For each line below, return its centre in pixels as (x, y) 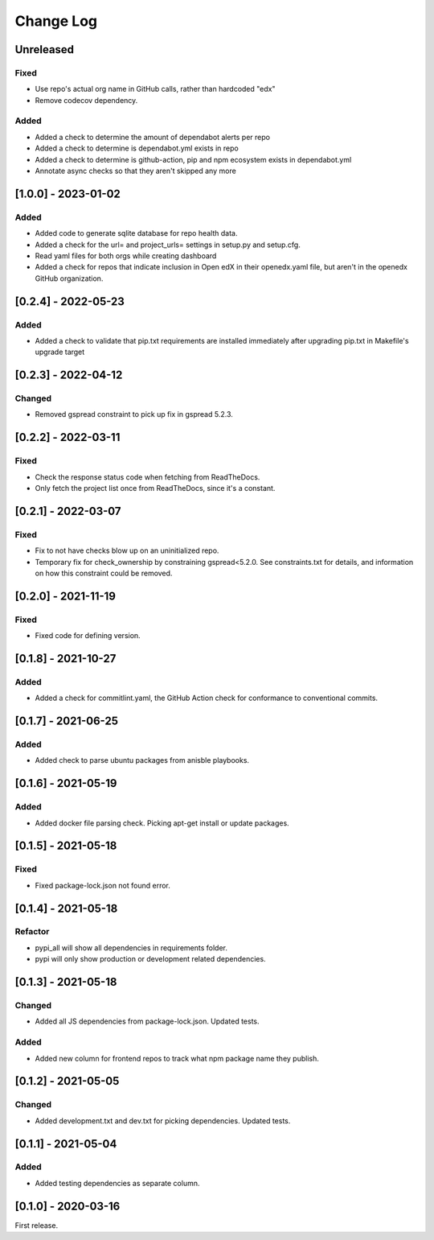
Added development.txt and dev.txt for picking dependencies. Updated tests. (163, 1121)
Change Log (56, 21)
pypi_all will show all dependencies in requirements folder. (131, 948)
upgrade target (60, 352)
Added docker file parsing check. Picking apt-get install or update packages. (162, 823)
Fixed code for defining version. (88, 636)
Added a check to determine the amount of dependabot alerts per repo (153, 137)
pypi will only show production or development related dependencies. (150, 959)
